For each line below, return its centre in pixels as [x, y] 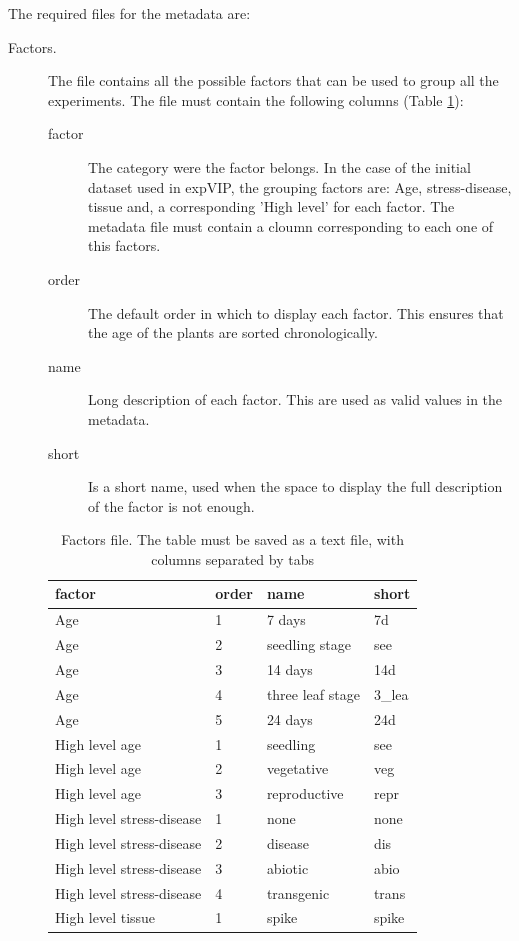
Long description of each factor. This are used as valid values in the [295, 399]
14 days [289, 669]
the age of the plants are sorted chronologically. [233, 332]
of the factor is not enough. [171, 505]
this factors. [124, 245]
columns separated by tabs [232, 558]
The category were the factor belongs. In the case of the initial [279, 166]
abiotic [287, 867]
